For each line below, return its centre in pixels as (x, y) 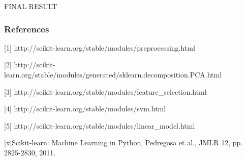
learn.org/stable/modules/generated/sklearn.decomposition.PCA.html (113, 74)
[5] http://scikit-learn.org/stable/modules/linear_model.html (100, 125)
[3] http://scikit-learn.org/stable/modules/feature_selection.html (105, 91)
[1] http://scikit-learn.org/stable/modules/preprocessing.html (100, 47)
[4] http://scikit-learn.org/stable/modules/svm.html (85, 109)
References (27, 29)
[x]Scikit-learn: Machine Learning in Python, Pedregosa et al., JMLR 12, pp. (124, 143)
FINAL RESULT (31, 6)
